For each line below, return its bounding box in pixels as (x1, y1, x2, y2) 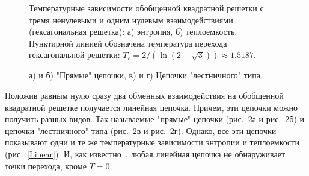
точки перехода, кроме (5, 159, 87, 172)
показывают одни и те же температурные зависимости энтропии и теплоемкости (5, 136, 299, 148)
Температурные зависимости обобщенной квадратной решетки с (29, 2, 264, 14)
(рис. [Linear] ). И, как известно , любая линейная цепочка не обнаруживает (5, 147, 286, 160)
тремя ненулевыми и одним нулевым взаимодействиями (29, 13, 233, 26)
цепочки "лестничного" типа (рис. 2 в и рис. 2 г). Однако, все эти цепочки (5, 124, 277, 136)
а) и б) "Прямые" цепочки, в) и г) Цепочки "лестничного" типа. (29, 69, 263, 81)
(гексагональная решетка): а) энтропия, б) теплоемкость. (29, 25, 237, 38)
